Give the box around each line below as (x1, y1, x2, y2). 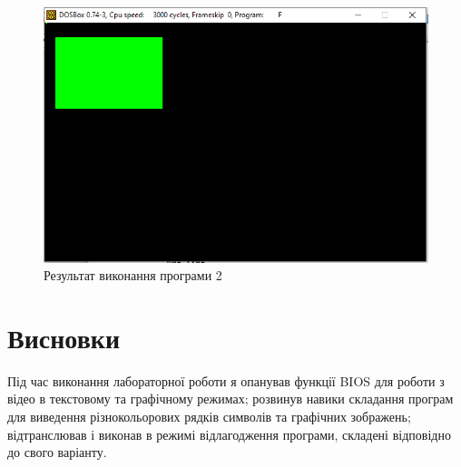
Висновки (7, 318, 121, 355)
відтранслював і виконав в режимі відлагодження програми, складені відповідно (7, 424, 451, 443)
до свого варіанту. (7, 443, 107, 462)
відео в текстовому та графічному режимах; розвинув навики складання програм (7, 389, 454, 408)
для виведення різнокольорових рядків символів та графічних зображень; (7, 407, 411, 426)
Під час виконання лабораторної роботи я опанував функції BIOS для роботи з (7, 371, 445, 390)
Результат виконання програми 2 (44, 266, 222, 285)
